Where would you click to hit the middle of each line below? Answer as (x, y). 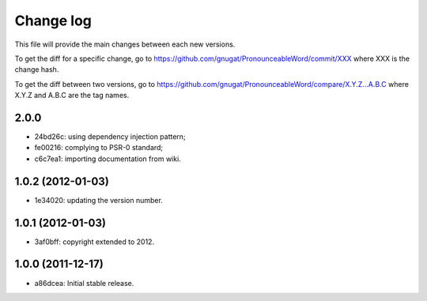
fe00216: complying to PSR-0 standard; (99, 148)
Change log (53, 21)
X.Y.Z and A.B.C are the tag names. (72, 96)
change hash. (37, 70)
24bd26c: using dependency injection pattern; (110, 137)
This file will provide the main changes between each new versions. (125, 44)
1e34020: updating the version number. (99, 200)
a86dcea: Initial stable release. (84, 283)
